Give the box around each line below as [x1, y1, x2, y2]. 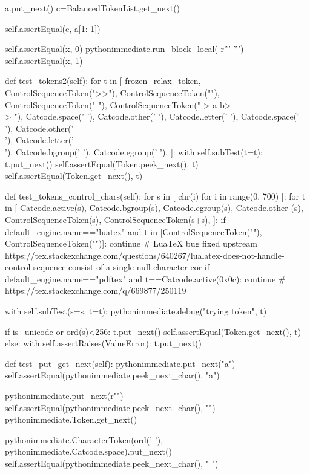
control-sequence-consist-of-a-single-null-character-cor [5, 261, 202, 273]
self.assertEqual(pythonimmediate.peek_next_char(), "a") [5, 369, 220, 381]
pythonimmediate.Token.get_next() [5, 413, 137, 426]
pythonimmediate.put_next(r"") [5, 389, 124, 402]
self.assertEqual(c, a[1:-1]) [5, 22, 101, 34]
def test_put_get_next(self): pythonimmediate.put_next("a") [5, 357, 236, 369]
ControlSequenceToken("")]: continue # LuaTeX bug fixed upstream [5, 237, 257, 250]
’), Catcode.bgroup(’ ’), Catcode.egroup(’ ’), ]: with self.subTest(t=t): [5, 145, 263, 158]
